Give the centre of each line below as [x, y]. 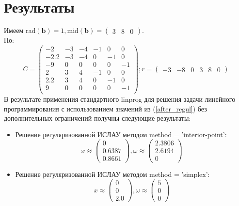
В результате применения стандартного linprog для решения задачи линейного [120, 99]
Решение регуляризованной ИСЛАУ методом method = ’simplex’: [112, 174]
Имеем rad [20, 30]
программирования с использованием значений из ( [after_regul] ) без [105, 108]
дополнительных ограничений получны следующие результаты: [97, 118]
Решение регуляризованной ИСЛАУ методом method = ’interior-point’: [121, 134]
